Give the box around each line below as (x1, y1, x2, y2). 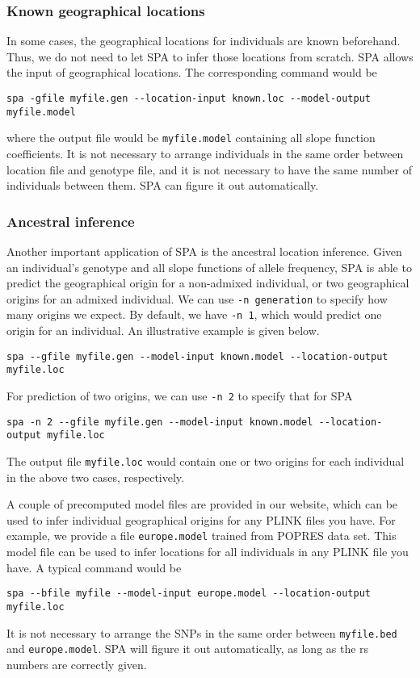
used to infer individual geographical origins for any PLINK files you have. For (6, 511, 396, 528)
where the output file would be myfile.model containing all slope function (6, 129, 376, 146)
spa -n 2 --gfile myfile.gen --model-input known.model (6, 416, 313, 428)
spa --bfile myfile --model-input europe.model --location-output (6, 588, 372, 600)
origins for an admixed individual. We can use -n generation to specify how (6, 290, 388, 307)
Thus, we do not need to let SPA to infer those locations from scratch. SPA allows (6, 48, 414, 65)
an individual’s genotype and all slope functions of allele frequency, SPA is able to (6, 258, 412, 275)
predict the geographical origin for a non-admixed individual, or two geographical (6, 274, 409, 291)
